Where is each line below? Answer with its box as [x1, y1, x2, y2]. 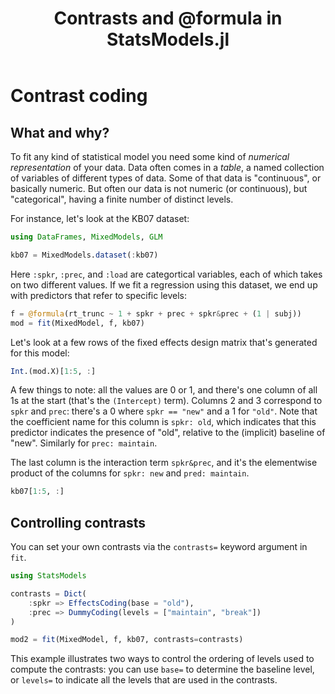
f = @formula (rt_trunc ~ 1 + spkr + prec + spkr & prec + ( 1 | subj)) [10, 308, 302, 319]
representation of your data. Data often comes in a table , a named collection [10, 162, 325, 173]
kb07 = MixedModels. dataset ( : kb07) [10, 250, 159, 260]
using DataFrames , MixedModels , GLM [10, 232, 163, 242]
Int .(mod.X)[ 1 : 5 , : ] [10, 366, 97, 376]
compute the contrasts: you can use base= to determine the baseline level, [10, 663, 315, 676]
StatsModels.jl [106, 28, 230, 51]
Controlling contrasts [10, 514, 146, 531]
